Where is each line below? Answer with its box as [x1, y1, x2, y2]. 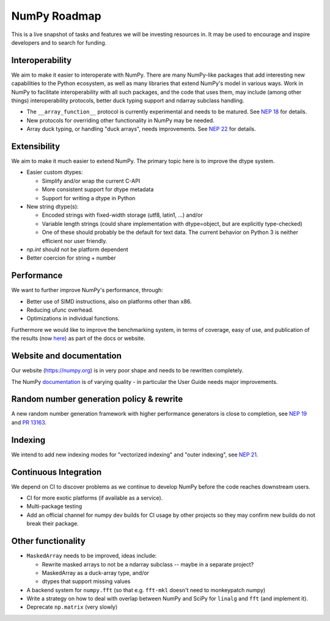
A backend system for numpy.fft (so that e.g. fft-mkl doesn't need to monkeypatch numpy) [26, 586, 266, 593]
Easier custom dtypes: [26, 168, 83, 176]
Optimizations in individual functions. [26, 315, 120, 322]
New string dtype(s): [26, 203, 79, 211]
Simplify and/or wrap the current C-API [42, 177, 141, 184]
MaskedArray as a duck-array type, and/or [42, 569, 150, 576]
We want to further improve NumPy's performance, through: [11, 287, 163, 294]
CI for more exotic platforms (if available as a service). [26, 494, 163, 502]
